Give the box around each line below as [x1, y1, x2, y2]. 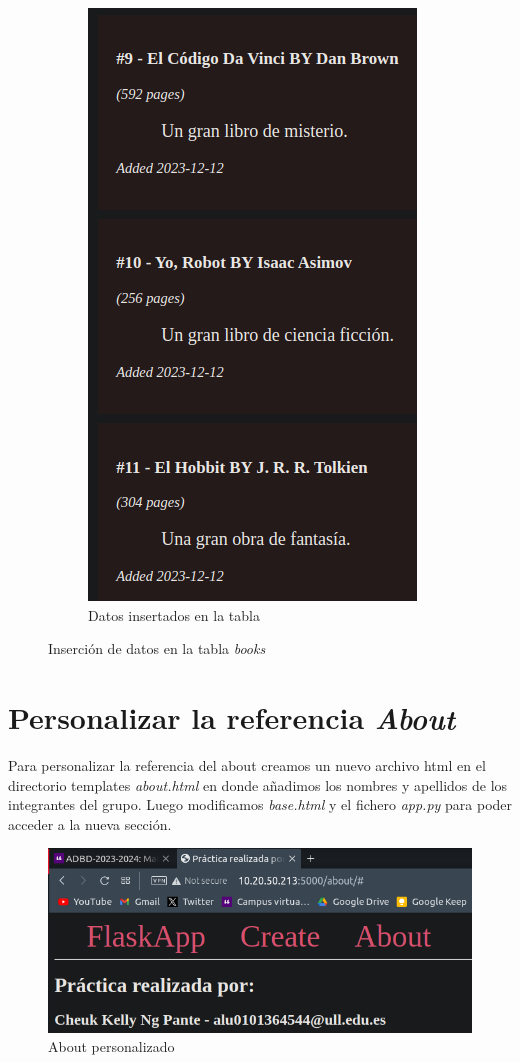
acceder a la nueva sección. [8, 813, 172, 834]
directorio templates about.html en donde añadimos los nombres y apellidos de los [8, 774, 508, 795]
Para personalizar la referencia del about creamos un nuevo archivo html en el [8, 754, 486, 775]
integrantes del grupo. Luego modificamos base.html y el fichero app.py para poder [8, 794, 513, 815]
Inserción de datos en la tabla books [48, 638, 266, 659]
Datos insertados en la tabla [88, 604, 260, 625]
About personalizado [48, 1036, 175, 1057]
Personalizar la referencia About [8, 696, 456, 738]
